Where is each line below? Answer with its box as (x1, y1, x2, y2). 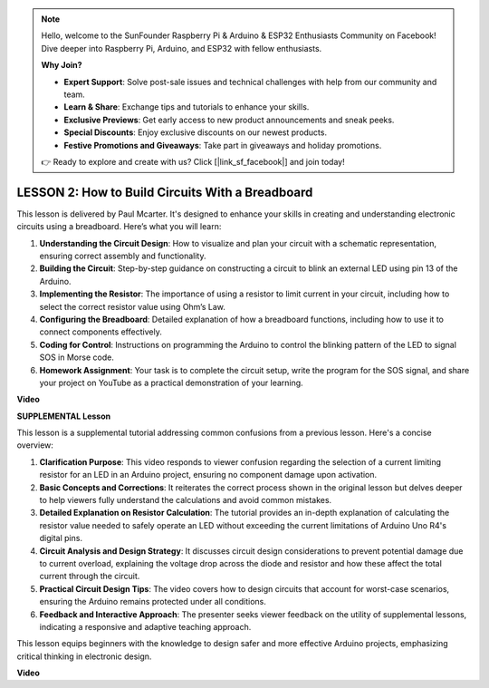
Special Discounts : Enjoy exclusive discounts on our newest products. (63, 127, 328, 138)
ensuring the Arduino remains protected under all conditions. (39, 596, 266, 607)
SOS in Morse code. (39, 352, 115, 363)
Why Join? (41, 60, 82, 71)
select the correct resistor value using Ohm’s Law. (39, 301, 225, 312)
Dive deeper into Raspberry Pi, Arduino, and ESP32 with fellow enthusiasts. (41, 43, 322, 53)
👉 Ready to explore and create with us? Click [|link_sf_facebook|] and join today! (41, 156, 345, 167)
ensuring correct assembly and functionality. (39, 250, 206, 261)
